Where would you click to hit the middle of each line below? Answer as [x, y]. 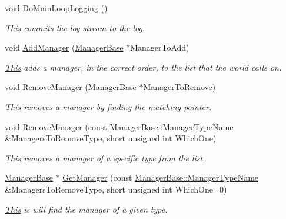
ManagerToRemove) [179, 87]
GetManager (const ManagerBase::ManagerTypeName [161, 177]
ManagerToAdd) [160, 47]
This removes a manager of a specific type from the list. [105, 157]
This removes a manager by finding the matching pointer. [108, 106]
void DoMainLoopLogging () [56, 8]
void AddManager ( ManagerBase [64, 47]
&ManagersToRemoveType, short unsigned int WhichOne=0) [116, 189]
